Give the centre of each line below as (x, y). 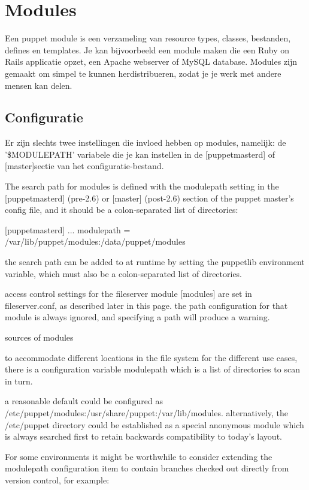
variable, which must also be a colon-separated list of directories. (124, 273)
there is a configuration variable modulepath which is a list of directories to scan (152, 369)
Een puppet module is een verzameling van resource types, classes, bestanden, (148, 38)
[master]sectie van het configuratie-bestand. (84, 166)
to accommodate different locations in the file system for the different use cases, (151, 357)
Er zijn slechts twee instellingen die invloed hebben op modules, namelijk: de (146, 142)
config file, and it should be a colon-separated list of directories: (122, 210)
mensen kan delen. (39, 85)
